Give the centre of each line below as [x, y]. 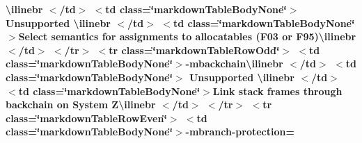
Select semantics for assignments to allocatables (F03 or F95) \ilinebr [187, 36]
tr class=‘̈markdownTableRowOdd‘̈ [194, 50]
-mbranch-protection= [240, 132]
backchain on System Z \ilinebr [81, 104]
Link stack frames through [277, 91]
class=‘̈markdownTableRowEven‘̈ [86, 118]
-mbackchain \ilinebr [234, 64]
